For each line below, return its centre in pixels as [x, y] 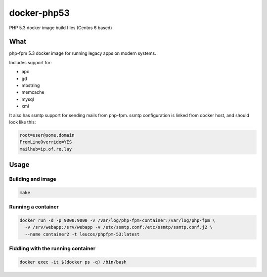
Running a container [34, 207]
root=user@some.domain [47, 135]
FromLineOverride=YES [46, 142]
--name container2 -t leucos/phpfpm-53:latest [82, 234]
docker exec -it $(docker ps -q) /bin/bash [73, 262]
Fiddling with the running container [52, 248]
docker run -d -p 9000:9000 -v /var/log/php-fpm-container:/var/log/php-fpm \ [117, 220]
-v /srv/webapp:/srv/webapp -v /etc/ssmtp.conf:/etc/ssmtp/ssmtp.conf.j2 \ [119, 227]
